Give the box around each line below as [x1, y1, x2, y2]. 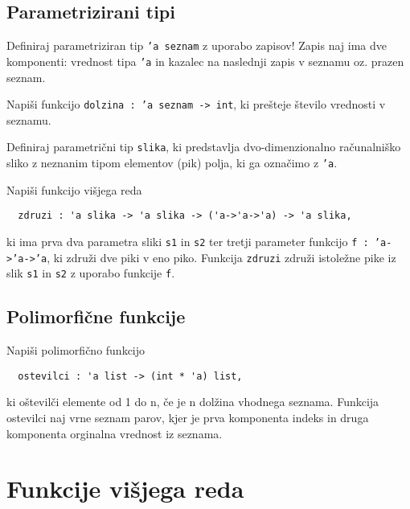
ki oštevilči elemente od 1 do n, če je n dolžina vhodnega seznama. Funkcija [6, 393, 379, 410]
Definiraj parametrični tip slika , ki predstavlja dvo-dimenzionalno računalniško [6, 138, 401, 155]
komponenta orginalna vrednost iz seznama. [6, 425, 223, 441]
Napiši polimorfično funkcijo [6, 342, 146, 359]
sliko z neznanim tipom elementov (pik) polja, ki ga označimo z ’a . [6, 154, 338, 171]
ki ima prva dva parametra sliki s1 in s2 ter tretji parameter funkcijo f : [6, 232, 369, 249]
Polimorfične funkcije [6, 304, 186, 329]
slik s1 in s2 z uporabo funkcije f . [6, 265, 175, 281]
